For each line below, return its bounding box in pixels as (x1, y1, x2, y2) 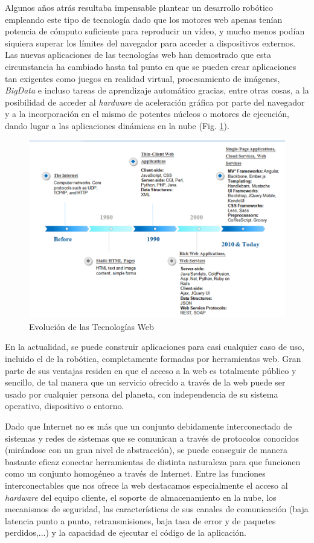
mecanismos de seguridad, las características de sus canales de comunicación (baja (5, 503, 309, 515)
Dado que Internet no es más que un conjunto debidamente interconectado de (5, 420, 292, 433)
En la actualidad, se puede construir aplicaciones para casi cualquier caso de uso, (5, 340, 304, 353)
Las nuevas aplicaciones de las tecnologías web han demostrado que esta (5, 48, 271, 61)
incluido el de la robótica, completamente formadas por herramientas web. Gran (5, 352, 301, 365)
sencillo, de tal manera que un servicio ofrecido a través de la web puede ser (5, 376, 286, 389)
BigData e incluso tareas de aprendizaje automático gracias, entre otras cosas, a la (5, 84, 309, 97)
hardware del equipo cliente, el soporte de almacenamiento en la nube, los (5, 491, 277, 503)
